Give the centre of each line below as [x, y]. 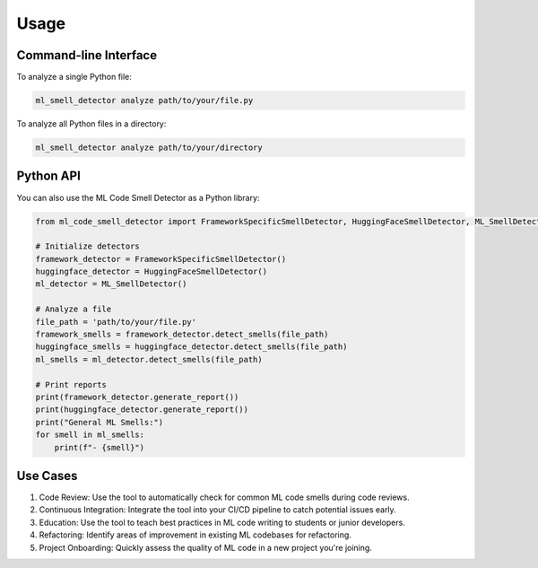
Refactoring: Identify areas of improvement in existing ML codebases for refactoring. [195, 535]
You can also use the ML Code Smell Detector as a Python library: [138, 197]
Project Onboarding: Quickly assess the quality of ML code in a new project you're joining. [205, 547]
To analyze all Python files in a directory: [91, 124]
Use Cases [47, 476]
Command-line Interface [87, 55]
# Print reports [71, 384]
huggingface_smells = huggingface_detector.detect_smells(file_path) [191, 347]
